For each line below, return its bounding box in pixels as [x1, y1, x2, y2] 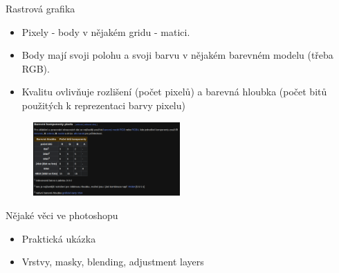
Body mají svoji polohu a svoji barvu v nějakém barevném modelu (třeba [21, 48, 333, 62]
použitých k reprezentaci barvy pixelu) [21, 97, 185, 112]
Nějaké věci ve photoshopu [6, 207, 118, 222]
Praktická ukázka [21, 231, 96, 245]
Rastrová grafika [6, 1, 75, 15]
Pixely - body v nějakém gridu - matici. [21, 24, 190, 39]
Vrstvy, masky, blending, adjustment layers [21, 254, 204, 269]
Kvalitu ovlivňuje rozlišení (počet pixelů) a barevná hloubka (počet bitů [21, 84, 327, 99]
